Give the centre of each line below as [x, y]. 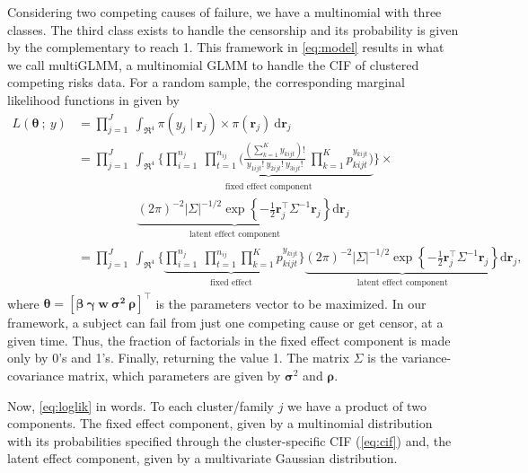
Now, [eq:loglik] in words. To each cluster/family [141, 405]
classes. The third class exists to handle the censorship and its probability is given [233, 29]
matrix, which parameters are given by [174, 376]
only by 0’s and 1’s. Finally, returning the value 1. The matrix [178, 358]
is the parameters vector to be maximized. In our [291, 303]
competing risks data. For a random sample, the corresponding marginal [206, 82]
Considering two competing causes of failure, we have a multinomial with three [224, 12]
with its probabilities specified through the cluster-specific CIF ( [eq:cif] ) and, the [229, 440]
